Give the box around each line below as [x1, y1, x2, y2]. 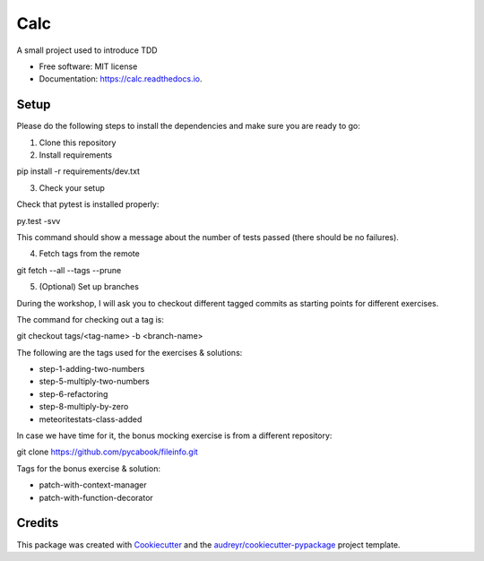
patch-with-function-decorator [39, 492, 154, 503]
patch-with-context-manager [39, 479, 147, 490]
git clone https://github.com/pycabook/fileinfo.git [16, 446, 199, 457]
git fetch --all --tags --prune [16, 264, 122, 275]
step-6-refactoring [39, 388, 108, 399]
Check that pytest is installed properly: [16, 199, 160, 210]
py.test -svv [16, 215, 61, 226]
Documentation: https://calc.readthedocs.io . [39, 73, 203, 84]
